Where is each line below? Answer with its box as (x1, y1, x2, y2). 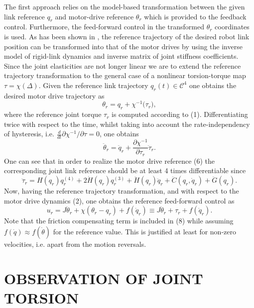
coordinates (215, 21, 250, 32)
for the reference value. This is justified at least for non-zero (53, 226, 236, 237)
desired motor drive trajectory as (4, 90, 105, 101)
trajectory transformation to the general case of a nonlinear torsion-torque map (4, 70, 246, 81)
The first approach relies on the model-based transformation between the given (4, 1, 245, 11)
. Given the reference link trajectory (38, 80, 148, 90)
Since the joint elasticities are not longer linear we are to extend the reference (4, 60, 241, 71)
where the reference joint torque (4, 109, 102, 119)
